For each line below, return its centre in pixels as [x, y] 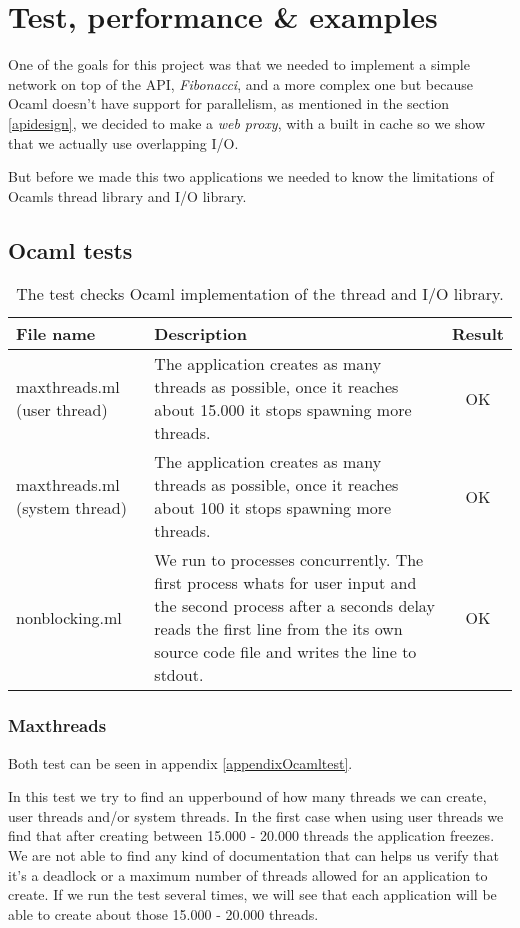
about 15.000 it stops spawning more [283, 410]
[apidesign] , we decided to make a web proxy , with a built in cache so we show [247, 122]
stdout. [179, 675]
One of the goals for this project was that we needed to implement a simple [239, 64]
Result [478, 334]
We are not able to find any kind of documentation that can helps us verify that [254, 855]
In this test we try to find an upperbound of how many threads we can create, [247, 796]
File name [56, 334]
